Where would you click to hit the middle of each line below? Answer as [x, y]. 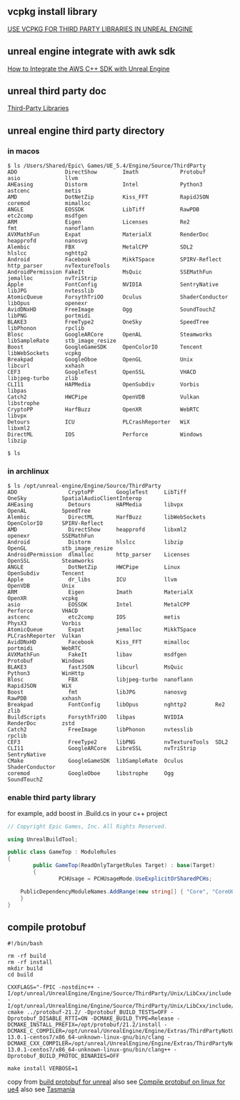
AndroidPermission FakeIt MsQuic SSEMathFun [110, 272]
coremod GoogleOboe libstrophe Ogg [91, 774]
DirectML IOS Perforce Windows [105, 435]
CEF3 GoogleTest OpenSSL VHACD [102, 372]
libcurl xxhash [46, 366]
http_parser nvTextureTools [59, 266]
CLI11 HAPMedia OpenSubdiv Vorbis [104, 385]
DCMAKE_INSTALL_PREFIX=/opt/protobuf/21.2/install [84, 1025]
